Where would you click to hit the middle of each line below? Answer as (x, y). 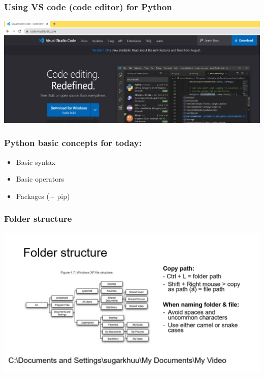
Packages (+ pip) (43, 196)
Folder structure (38, 219)
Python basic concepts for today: (73, 143)
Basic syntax (36, 162)
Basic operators (40, 179)
